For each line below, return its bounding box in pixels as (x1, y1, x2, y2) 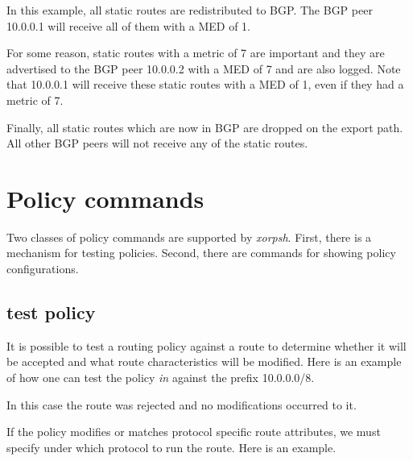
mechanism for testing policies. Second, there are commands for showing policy (6, 244, 396, 261)
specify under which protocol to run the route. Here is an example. (6, 438, 337, 455)
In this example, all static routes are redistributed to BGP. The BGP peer (6, 2, 373, 18)
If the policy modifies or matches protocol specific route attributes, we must (6, 423, 381, 440)
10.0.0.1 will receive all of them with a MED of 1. (6, 17, 250, 34)
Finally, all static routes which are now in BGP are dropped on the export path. (6, 118, 403, 135)
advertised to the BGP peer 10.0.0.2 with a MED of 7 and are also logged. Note (6, 60, 401, 77)
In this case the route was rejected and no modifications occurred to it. (6, 396, 357, 413)
